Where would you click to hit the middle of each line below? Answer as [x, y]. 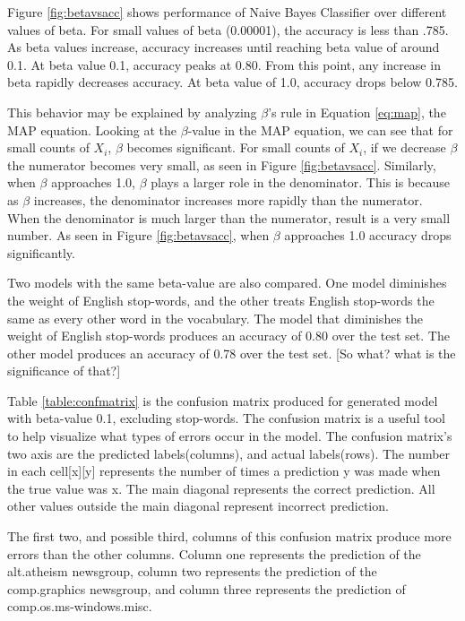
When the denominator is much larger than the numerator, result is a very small [229, 217]
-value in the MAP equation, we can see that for [320, 129]
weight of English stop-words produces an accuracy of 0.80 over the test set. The [228, 336]
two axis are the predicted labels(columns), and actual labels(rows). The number [229, 453]
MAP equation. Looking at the [92, 129]
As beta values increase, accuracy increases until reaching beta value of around [224, 47]
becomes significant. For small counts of [236, 147]
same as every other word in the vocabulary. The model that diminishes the [215, 318]
